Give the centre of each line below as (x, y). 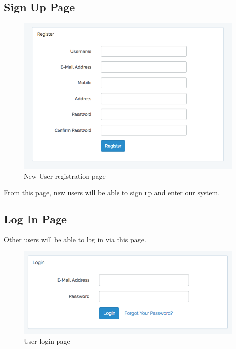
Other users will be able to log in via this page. (75, 239)
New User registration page (65, 175)
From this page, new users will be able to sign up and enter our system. (112, 192)
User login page (47, 340)
